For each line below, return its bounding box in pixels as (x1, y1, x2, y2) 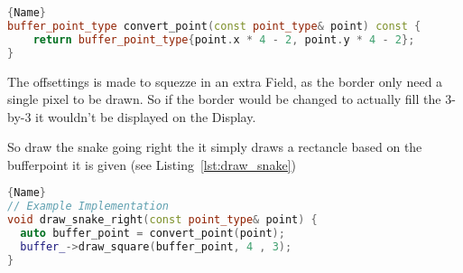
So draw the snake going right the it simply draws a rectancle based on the (7, 137, 422, 156)
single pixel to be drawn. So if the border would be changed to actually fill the (7, 89, 441, 108)
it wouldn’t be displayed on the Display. (35, 107, 256, 126)
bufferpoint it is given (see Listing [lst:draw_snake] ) (7, 155, 296, 174)
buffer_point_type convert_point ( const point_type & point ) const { (7, 19, 421, 33)
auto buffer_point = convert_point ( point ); (20, 227, 285, 240)
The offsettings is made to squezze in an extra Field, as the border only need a (7, 71, 443, 90)
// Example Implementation (7, 200, 169, 213)
